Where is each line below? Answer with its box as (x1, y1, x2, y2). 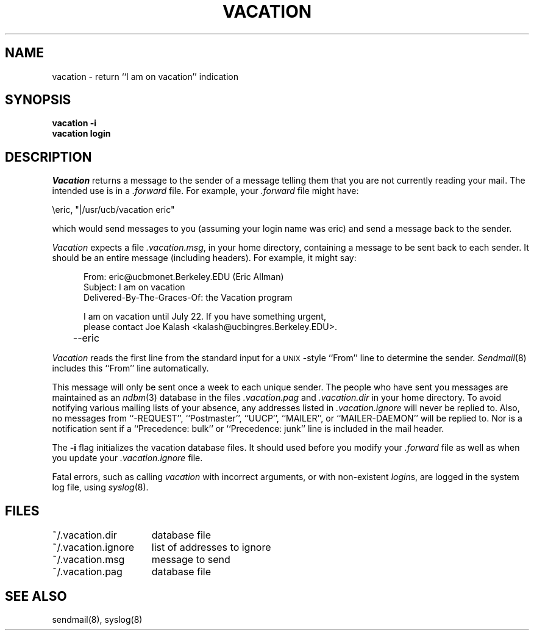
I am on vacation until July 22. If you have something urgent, (84, 311, 326, 322)
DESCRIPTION (5, 149, 92, 165)
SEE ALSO (5, 588, 67, 604)
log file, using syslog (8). (52, 482, 149, 493)
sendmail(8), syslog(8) (52, 614, 143, 625)
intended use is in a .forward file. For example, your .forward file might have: (52, 185, 359, 196)
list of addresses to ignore (151, 541, 271, 554)
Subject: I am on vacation (84, 282, 185, 293)
